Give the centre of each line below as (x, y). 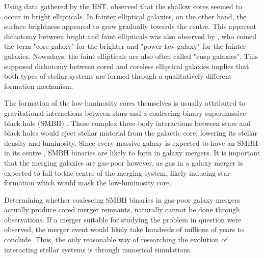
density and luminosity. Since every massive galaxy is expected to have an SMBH (131, 142)
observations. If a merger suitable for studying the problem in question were (123, 219)
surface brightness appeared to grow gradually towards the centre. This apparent (130, 26)
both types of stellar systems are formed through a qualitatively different (118, 76)
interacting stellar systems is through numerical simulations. (98, 249)
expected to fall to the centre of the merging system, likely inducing (110, 172)
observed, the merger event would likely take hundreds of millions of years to (124, 229)
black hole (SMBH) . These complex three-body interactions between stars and (127, 123)
